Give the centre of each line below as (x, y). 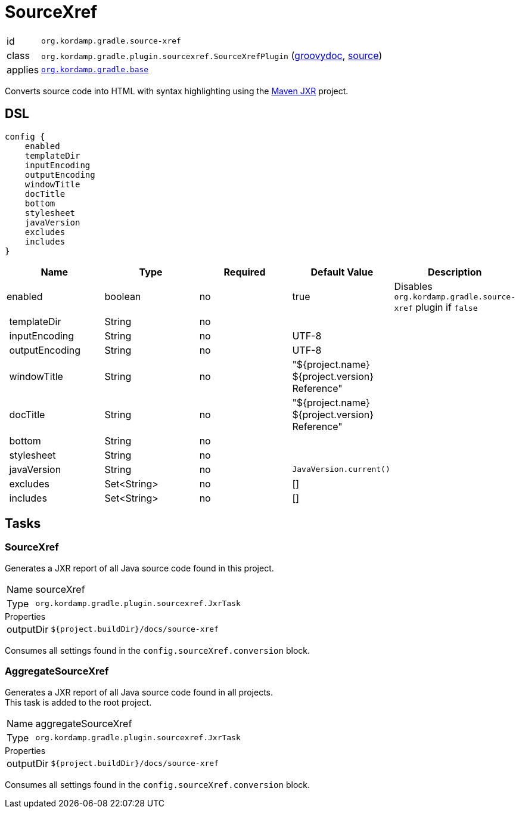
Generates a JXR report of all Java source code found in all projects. (139, 692)
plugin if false (447, 307)
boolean (123, 297)
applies (23, 69)
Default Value (342, 272)
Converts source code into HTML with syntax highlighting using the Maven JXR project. (177, 91)
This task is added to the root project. (78, 702)
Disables (413, 286)
